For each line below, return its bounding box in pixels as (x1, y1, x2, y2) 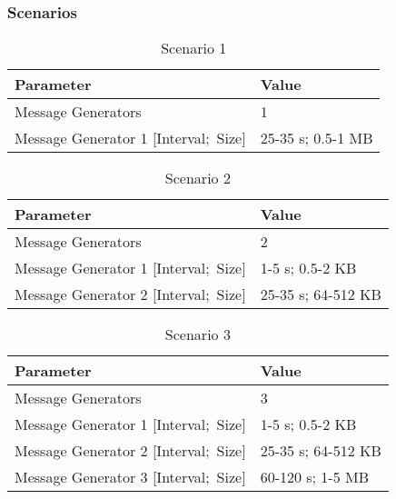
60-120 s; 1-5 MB (260, 466, 370, 488)
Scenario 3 (164, 324, 231, 345)
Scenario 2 (164, 167, 231, 189)
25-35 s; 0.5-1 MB (260, 127, 373, 149)
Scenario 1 (161, 37, 227, 59)
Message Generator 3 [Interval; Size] (15, 466, 246, 488)
